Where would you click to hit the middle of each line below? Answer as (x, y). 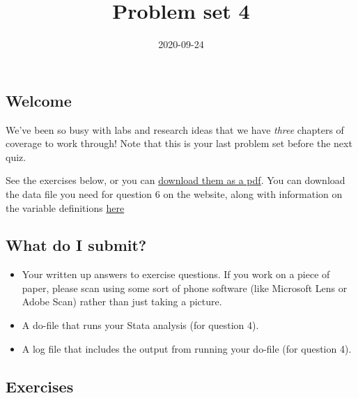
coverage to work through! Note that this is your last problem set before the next (179, 143)
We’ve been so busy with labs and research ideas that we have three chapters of (175, 129)
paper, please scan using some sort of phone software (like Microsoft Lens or (185, 288)
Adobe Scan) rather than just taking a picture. (122, 301)
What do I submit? (76, 245)
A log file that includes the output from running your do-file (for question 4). (187, 348)
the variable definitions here (65, 207)
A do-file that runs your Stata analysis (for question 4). (140, 325)
